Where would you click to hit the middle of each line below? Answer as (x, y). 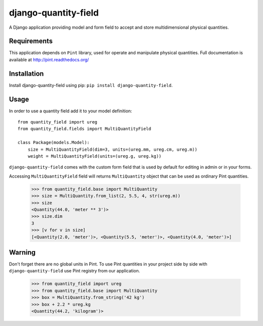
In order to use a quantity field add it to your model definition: (71, 111)
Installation (26, 73)
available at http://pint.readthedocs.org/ (49, 60)
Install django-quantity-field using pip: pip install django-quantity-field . (91, 85)
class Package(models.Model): (54, 143)
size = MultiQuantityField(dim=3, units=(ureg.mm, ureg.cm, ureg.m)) (113, 149)
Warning (22, 252)
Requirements (31, 41)
